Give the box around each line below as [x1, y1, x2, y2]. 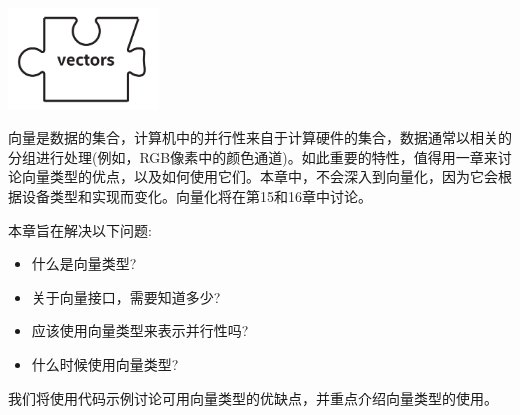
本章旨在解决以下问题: [8, 219, 152, 240]
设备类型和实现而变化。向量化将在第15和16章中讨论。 [21, 186, 372, 207]
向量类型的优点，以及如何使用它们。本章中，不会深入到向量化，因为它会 [21, 166, 498, 187]
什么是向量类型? [31, 253, 137, 274]
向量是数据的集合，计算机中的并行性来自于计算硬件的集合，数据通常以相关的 [8, 127, 512, 148]
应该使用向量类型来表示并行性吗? [31, 320, 249, 341]
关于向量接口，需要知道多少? [31, 286, 221, 307]
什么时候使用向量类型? [31, 354, 179, 374]
